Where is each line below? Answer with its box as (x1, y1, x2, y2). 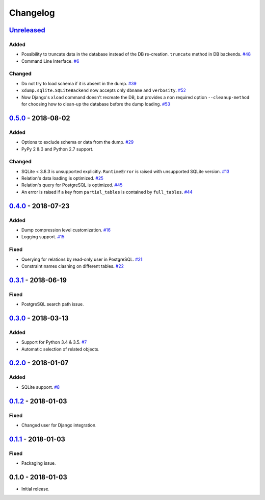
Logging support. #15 (21, 234, 65, 240)
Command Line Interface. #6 (21, 58, 79, 64)
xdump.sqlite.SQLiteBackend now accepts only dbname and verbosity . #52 (21, 87, 186, 93)
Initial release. (21, 486, 50, 492)
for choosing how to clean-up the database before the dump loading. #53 (21, 101, 170, 107)
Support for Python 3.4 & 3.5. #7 (21, 339, 87, 345)
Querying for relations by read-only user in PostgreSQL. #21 (21, 256, 142, 262)
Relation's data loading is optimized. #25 (21, 175, 104, 181)
